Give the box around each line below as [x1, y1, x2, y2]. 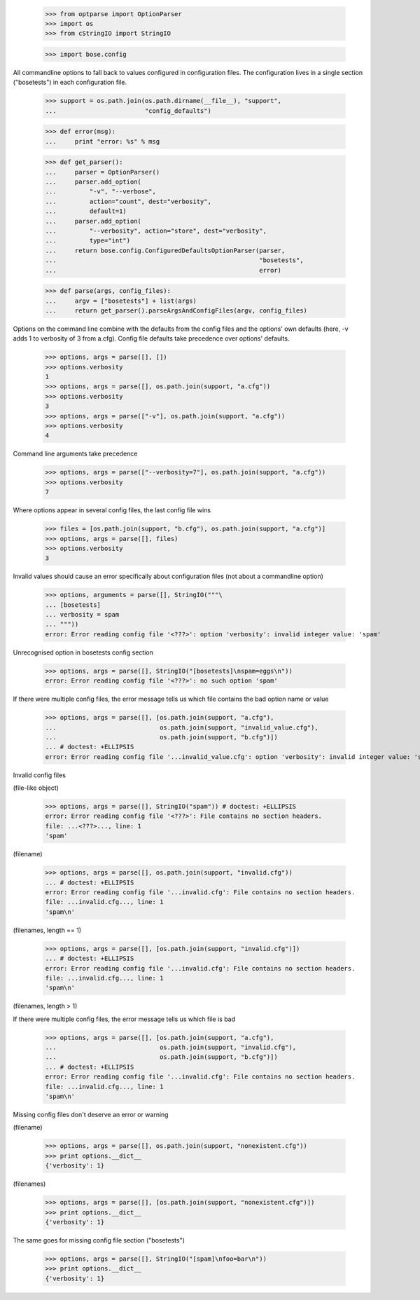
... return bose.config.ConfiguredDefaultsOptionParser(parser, [45, 246, 286, 254]
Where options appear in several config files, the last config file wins [13, 506, 211, 514]
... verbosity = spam [45, 610, 120, 619]
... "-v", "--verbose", [45, 188, 157, 196]
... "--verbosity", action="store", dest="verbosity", [45, 226, 267, 235]
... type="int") [45, 237, 131, 245]
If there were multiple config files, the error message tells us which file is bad [13, 1015, 236, 1023]
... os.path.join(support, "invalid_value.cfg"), [45, 723, 318, 732]
